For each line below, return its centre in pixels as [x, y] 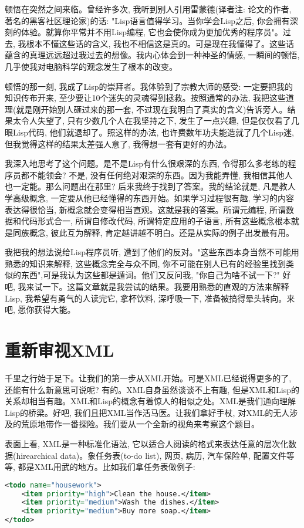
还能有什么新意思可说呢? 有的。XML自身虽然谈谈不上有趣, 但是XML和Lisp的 [152, 389]
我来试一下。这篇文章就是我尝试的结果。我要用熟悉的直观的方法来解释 [153, 287]
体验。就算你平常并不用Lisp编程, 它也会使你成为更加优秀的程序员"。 [152, 32]
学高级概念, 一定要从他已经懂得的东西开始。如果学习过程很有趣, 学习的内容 [150, 197]
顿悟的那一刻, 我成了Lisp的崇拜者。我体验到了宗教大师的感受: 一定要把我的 [149, 86]
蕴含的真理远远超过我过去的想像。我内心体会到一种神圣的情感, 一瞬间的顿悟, [152, 55]
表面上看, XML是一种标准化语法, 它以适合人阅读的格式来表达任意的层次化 [147, 443]
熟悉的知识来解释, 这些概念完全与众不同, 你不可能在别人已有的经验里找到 [146, 263]
